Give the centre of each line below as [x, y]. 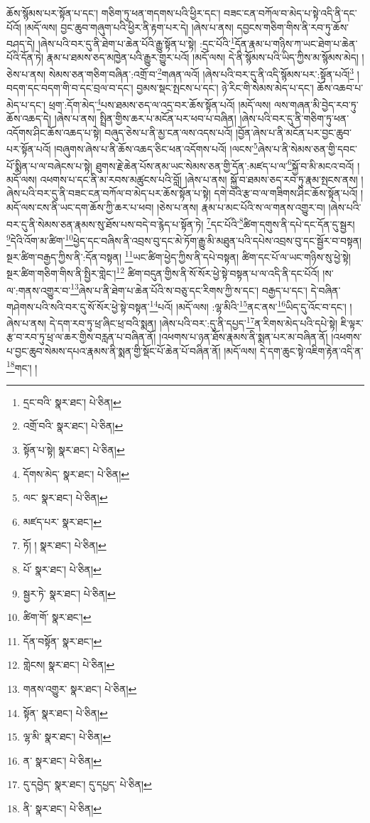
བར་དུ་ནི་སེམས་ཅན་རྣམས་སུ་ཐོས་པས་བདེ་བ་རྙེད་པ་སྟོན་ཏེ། [105, 224]
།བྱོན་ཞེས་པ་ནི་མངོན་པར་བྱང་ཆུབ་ [294, 132]
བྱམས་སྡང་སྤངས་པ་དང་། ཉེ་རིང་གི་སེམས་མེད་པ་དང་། [225, 88]
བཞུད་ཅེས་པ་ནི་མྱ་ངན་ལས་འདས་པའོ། [169, 132]
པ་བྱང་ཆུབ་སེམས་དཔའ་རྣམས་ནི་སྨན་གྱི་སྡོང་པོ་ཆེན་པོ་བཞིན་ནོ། [114, 350]
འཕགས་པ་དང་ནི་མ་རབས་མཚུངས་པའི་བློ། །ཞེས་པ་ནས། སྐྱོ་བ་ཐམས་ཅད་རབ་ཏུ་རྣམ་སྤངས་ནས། [199, 179]
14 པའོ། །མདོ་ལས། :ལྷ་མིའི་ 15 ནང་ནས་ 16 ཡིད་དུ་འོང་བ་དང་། [248, 305]
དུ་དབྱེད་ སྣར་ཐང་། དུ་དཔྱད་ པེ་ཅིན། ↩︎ [87, 784]
